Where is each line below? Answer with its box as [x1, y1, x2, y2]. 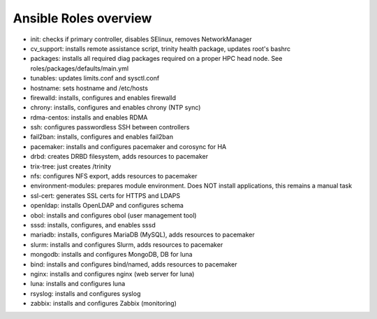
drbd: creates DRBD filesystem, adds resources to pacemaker [30, 153, 209, 161]
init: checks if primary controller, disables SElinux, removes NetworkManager [30, 35, 252, 43]
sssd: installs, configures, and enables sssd [30, 220, 156, 229]
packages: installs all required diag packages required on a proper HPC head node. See [30, 55, 283, 63]
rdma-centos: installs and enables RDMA [30, 113, 148, 122]
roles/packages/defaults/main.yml [30, 64, 129, 73]
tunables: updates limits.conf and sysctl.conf [30, 74, 160, 83]
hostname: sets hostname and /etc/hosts [30, 84, 148, 92]
